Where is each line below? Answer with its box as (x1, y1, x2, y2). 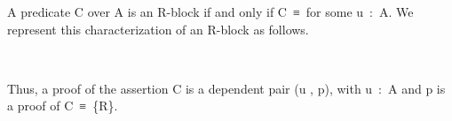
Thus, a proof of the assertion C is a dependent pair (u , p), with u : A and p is (7, 79, 446, 97)
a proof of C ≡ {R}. (7, 96, 118, 115)
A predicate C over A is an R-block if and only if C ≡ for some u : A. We (7, 3, 414, 20)
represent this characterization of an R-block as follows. (7, 19, 309, 38)
